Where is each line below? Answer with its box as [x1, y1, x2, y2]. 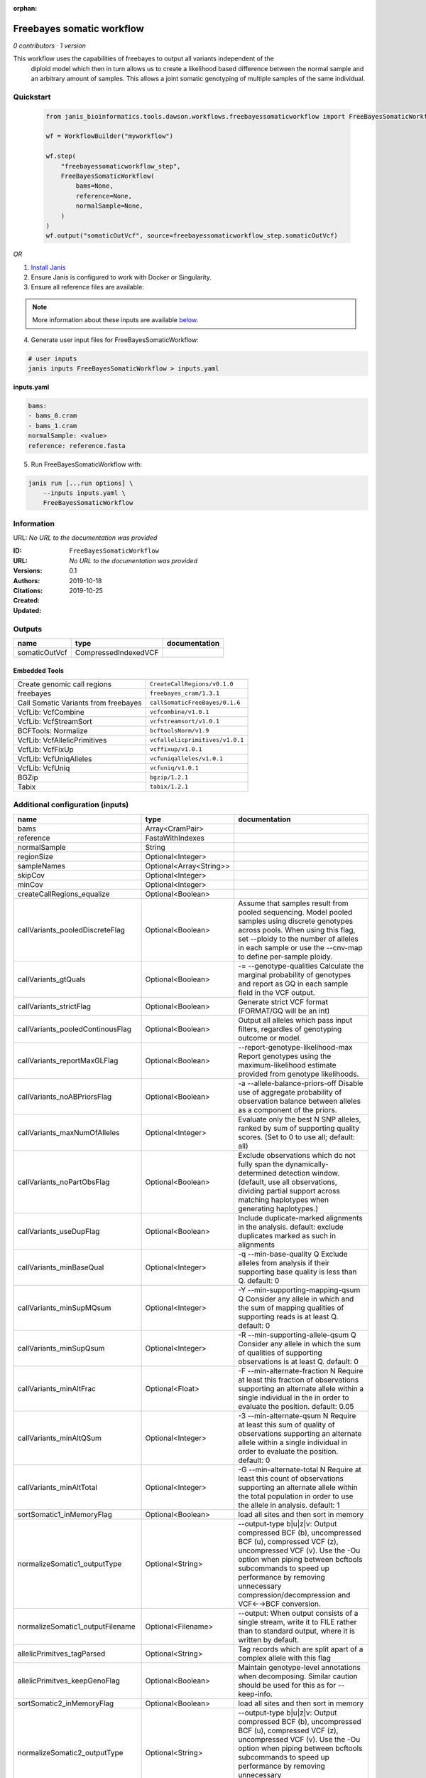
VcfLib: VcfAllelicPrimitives [17, 735, 107, 745]
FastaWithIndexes [145, 833, 205, 843]
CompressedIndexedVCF [75, 647, 159, 657]
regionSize [17, 851, 53, 861]
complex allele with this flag [238, 1653, 332, 1663]
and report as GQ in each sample [238, 979, 349, 989]
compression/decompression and [238, 1590, 351, 1599]
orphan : [13, 4, 38, 12]
